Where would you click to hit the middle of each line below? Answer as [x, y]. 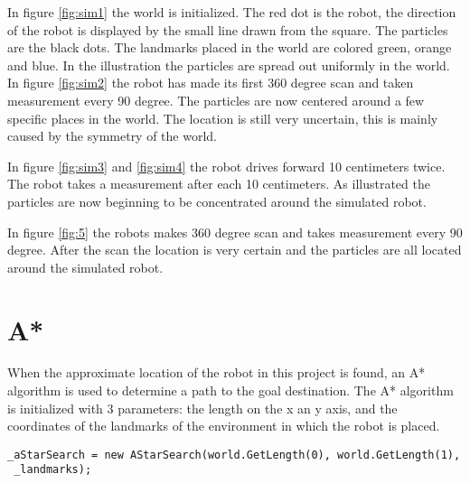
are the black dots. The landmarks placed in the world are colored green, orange [230, 47]
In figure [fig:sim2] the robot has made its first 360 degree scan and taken [211, 83]
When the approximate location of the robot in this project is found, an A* [216, 372]
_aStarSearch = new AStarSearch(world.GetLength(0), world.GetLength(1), [234, 455]
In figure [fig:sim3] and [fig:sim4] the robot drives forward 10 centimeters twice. [226, 166]
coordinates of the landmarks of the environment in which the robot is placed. [224, 426]
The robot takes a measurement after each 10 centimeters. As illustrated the [219, 184]
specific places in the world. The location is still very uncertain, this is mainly [223, 118]
